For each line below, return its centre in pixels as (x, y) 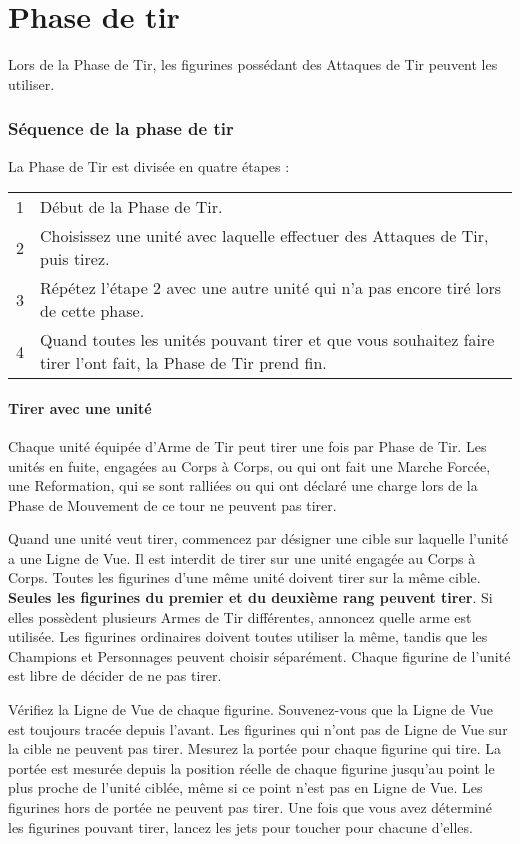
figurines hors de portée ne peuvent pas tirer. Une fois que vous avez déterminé (250, 807)
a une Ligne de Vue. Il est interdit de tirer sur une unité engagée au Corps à (242, 557)
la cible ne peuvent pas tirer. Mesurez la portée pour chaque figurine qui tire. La (254, 748)
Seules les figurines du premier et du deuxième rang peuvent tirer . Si (250, 597)
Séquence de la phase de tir (121, 128)
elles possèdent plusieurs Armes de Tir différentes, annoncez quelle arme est (240, 616)
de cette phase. (92, 311)
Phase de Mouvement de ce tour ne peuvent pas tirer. (172, 504)
